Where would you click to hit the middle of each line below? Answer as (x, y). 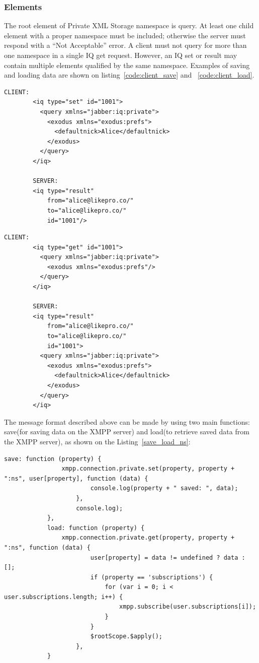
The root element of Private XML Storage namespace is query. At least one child (129, 25)
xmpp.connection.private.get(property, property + (148, 538)
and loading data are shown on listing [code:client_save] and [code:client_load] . (129, 75)
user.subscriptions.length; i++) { (64, 597)
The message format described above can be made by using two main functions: (127, 421)
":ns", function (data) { (47, 547)
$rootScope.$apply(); (126, 637)
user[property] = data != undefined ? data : (168, 557)
